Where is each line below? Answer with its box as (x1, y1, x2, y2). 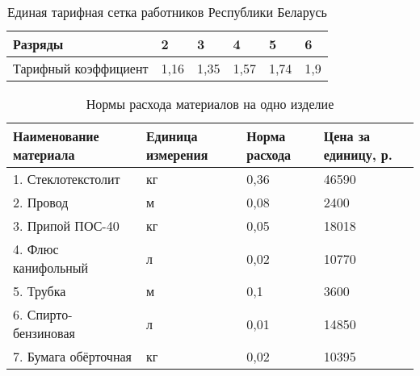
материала (13, 145, 75, 164)
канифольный (13, 258, 89, 277)
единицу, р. (323, 145, 393, 164)
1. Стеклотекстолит (13, 169, 120, 188)
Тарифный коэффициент (13, 59, 149, 77)
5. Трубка (13, 282, 66, 300)
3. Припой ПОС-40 (13, 216, 120, 235)
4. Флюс (13, 240, 59, 258)
